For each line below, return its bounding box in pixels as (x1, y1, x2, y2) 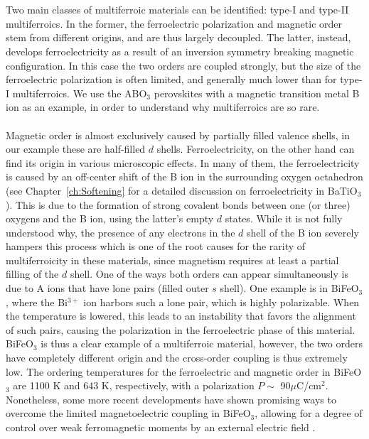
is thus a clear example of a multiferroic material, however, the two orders (41, 336, 363, 351)
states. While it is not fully (225, 211, 343, 226)
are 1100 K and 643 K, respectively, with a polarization (13, 378, 255, 393)
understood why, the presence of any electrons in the (6, 224, 235, 239)
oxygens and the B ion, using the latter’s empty (6, 211, 214, 226)
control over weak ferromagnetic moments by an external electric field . (6, 420, 316, 434)
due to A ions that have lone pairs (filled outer (6, 281, 209, 296)
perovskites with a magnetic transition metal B (154, 85, 360, 100)
